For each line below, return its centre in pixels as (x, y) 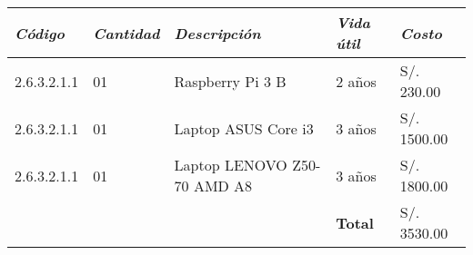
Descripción (217, 33)
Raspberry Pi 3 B (230, 81)
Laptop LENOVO (231, 165)
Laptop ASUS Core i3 (244, 128)
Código (40, 33)
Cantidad (126, 33)
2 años (356, 81)
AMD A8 (223, 186)
